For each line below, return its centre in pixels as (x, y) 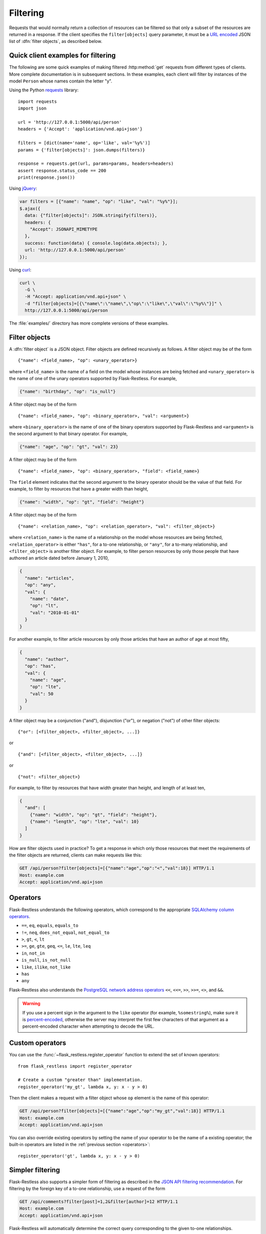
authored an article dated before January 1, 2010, (59, 558)
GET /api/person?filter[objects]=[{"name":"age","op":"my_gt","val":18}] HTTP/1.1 (122, 1111)
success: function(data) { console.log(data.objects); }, (96, 243)
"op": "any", (40, 585)
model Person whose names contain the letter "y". (61, 81)
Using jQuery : (23, 189)
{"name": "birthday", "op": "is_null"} (67, 392)
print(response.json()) (47, 177)
